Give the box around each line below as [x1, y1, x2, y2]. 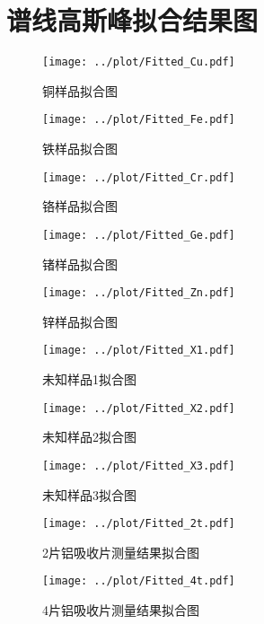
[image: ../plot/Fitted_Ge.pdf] [42, 228, 235, 242]
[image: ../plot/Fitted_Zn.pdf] [42, 286, 235, 300]
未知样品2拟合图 [42, 427, 136, 446]
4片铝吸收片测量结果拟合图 [42, 601, 199, 620]
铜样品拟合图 [42, 81, 118, 100]
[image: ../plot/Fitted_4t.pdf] [42, 575, 235, 588]
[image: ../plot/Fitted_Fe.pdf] [42, 113, 235, 127]
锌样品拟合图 [42, 312, 118, 330]
